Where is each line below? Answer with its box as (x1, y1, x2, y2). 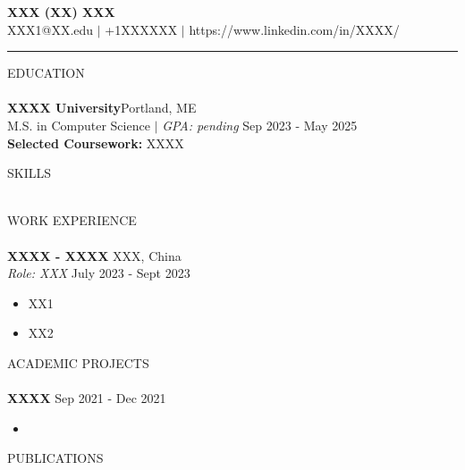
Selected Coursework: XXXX (7, 133, 184, 152)
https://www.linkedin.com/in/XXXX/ (189, 20, 400, 38)
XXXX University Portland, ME (7, 98, 197, 117)
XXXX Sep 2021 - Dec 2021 (7, 389, 166, 407)
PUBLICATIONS (7, 449, 104, 467)
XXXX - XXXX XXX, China (7, 246, 182, 264)
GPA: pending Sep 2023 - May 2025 (162, 115, 358, 134)
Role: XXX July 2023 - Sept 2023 (7, 264, 190, 282)
